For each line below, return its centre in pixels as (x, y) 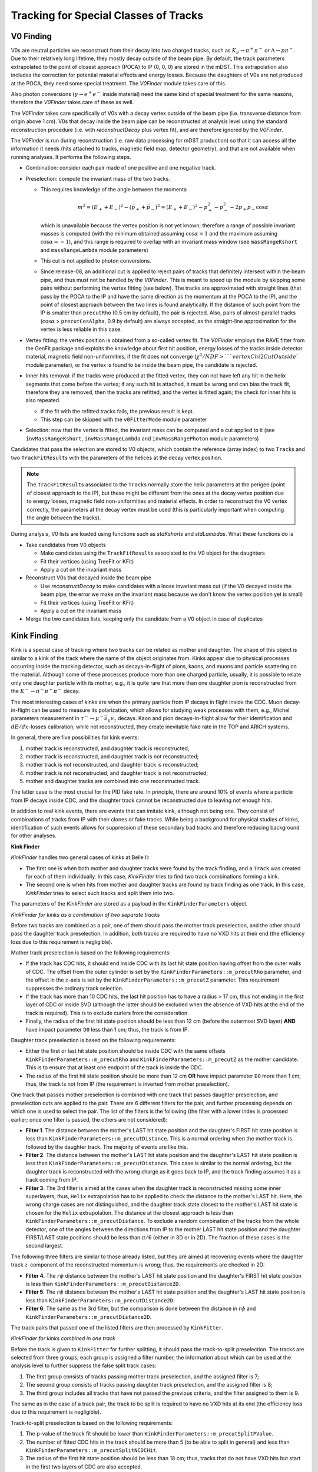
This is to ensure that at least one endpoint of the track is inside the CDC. (114, 1067)
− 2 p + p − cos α (249, 208)
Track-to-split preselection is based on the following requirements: (92, 1423)
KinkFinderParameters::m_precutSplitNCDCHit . (92, 1450)
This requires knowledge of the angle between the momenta (114, 189)
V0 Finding (32, 36)
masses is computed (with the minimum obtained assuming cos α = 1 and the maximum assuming (159, 233)
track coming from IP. (52, 1180)
